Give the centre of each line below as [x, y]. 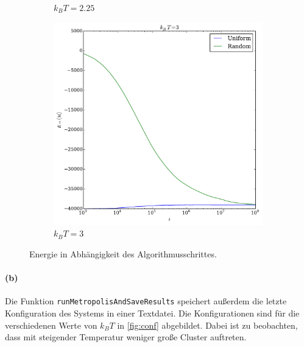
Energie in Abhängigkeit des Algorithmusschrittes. [123, 254]
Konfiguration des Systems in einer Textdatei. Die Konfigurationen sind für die [152, 313]
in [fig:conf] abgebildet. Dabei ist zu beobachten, [207, 325]
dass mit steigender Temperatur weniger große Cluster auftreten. [126, 337]
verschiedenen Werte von [51, 325]
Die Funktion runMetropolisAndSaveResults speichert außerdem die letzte [146, 301]
